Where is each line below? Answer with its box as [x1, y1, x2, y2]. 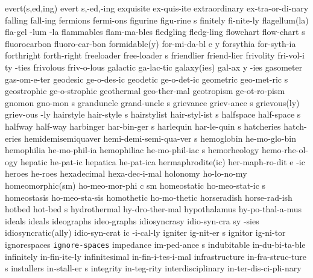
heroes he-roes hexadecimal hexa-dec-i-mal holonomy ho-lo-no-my [5, 167, 247, 180]
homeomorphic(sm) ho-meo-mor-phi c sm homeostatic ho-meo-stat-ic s [5, 178, 266, 191]
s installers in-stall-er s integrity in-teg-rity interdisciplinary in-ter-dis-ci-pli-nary [5, 262, 302, 274]
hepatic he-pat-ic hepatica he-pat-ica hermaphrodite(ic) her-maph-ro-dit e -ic [21, 155, 305, 168]
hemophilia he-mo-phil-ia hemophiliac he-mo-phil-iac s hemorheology [5, 144, 259, 156]
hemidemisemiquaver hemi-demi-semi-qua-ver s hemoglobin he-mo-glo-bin [24, 131, 296, 144]
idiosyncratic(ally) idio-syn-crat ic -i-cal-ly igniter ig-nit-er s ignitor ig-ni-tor [5, 226, 286, 239]
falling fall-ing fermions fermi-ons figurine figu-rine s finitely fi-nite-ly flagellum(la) [5, 13, 309, 26]
